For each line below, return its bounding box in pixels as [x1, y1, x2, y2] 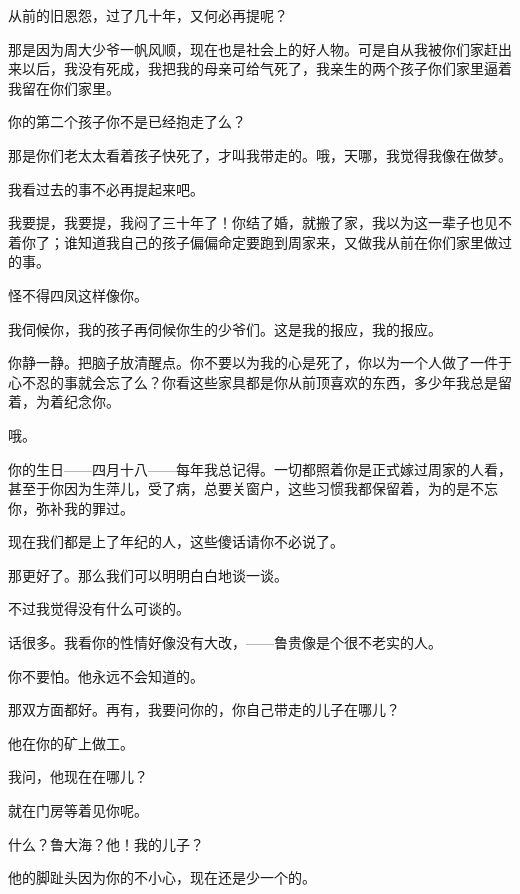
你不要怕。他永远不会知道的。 [8, 665, 204, 686]
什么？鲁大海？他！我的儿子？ [8, 833, 204, 854]
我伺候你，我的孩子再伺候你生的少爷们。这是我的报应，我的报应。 [8, 318, 442, 339]
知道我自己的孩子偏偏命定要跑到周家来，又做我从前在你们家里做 [77, 231, 498, 252]
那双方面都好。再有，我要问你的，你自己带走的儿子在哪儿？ [8, 699, 400, 720]
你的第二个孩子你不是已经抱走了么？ [8, 111, 246, 132]
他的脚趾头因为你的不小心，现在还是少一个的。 [8, 867, 316, 888]
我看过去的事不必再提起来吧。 [8, 178, 204, 199]
